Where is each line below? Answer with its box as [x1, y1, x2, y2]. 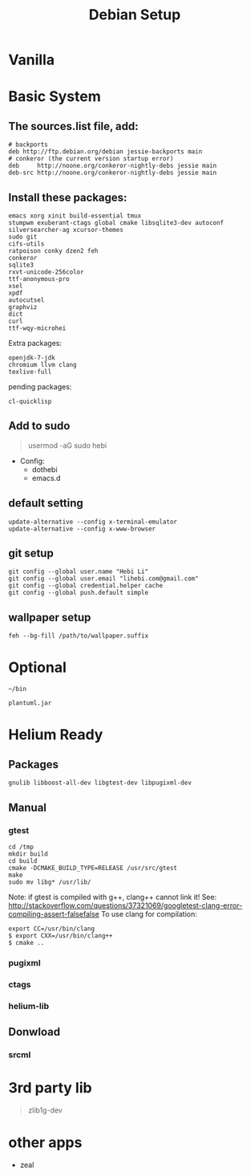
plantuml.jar [8, 699, 52, 707]
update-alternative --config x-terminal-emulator [8, 518, 178, 526]
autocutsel [8, 296, 45, 304]
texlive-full [8, 368, 52, 376]
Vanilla [8, 51, 55, 69]
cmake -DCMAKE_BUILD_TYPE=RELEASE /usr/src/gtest [8, 864, 178, 872]
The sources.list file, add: [8, 119, 139, 133]
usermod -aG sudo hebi [27, 440, 107, 450]
